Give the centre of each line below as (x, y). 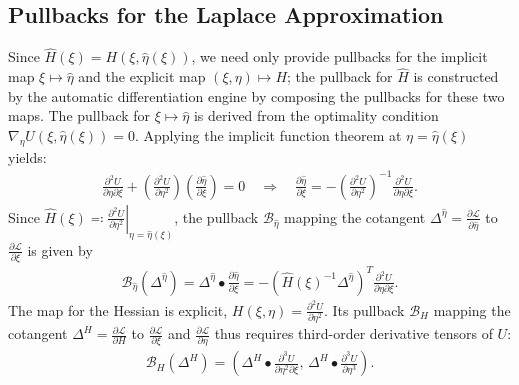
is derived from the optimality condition (316, 115)
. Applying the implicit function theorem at (268, 135)
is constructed (456, 76)
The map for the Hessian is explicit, (118, 309)
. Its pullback (364, 309)
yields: (27, 156)
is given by (60, 249)
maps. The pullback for (79, 115)
